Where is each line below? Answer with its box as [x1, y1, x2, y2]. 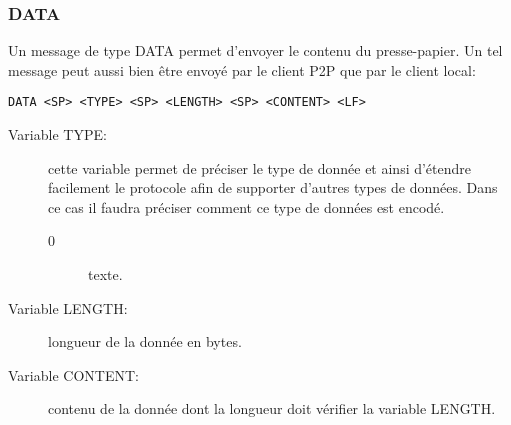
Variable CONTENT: [8, 364, 139, 385]
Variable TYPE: [8, 124, 107, 145]
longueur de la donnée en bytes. [48, 331, 242, 352]
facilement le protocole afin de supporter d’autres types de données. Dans [48, 177, 498, 198]
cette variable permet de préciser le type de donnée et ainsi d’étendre [48, 157, 472, 178]
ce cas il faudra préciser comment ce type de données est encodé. [48, 196, 445, 217]
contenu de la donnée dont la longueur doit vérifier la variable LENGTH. [48, 398, 496, 419]
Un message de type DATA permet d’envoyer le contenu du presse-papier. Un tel [8, 40, 503, 61]
